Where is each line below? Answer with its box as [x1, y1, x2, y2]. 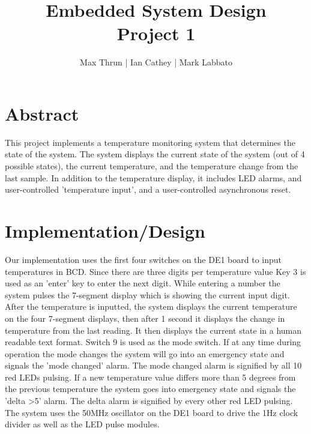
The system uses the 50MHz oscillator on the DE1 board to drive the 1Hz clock [5, 406, 298, 418]
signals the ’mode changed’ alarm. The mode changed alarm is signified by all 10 [5, 359, 302, 372]
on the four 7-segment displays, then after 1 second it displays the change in [5, 312, 285, 324]
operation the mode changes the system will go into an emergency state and [5, 347, 285, 360]
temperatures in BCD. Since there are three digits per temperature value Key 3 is [5, 265, 306, 277]
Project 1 [116, 21, 196, 46]
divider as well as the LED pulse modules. [5, 418, 160, 430]
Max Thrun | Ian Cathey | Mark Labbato [80, 56, 232, 68]
